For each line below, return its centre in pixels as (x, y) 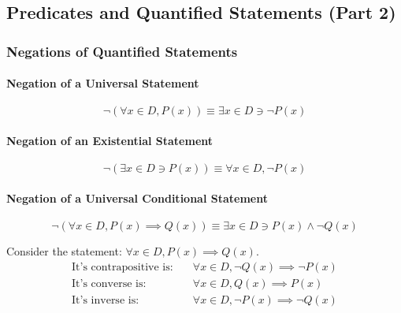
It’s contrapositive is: (123, 267)
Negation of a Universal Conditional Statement (137, 197)
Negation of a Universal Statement (103, 83)
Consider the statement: (64, 251)
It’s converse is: (109, 283)
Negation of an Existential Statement (110, 141)
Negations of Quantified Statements (122, 51)
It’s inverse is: (106, 300)
